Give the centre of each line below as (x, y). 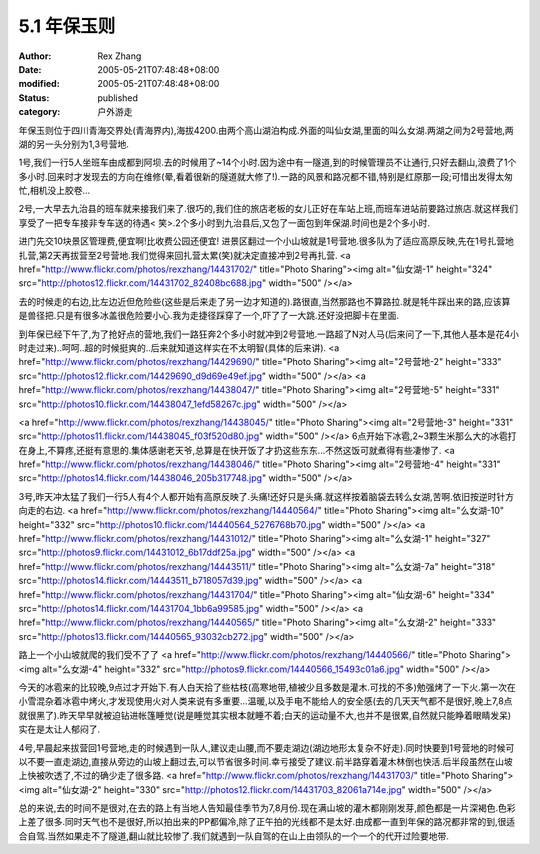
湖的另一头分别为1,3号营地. (74, 144)
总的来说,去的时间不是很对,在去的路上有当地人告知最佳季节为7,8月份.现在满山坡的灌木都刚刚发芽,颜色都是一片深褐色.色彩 (267, 808)
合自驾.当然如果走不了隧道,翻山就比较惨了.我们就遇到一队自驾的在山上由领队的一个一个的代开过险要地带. (234, 836)
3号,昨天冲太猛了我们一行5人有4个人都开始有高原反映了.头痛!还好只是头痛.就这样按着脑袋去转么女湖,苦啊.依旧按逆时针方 (266, 496)
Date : (30, 69)
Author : (35, 56)
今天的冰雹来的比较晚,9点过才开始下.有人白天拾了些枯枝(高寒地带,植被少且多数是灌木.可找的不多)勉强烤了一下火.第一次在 (267, 687)
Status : (34, 97)
